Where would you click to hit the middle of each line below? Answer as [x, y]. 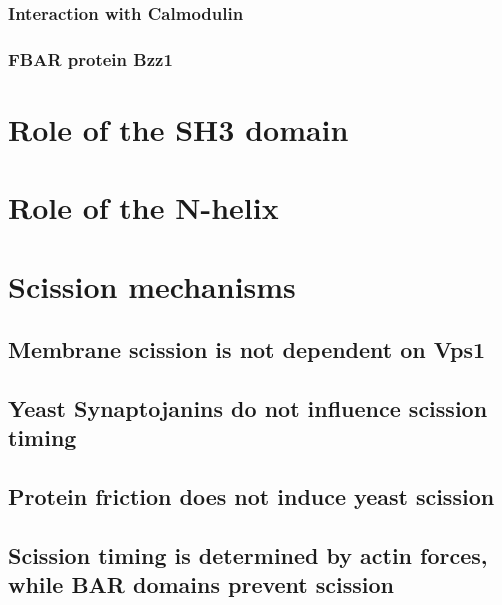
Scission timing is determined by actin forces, [248, 554]
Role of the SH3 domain [178, 128]
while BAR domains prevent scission [201, 584]
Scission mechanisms [152, 285]
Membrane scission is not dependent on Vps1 [247, 349]
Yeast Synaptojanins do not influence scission [248, 407]
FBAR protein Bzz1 [90, 58]
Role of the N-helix [143, 207]
